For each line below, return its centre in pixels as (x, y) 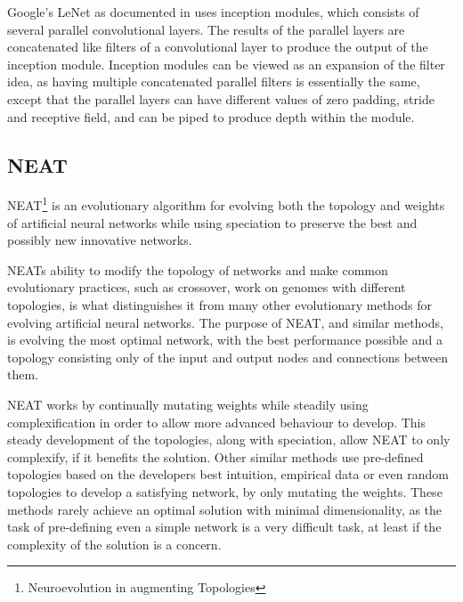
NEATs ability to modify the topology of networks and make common (198, 269)
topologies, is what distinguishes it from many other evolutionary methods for (220, 304)
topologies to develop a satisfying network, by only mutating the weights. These (225, 491)
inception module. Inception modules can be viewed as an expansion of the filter (226, 64)
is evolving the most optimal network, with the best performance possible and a (225, 340)
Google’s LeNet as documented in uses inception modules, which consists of (213, 12)
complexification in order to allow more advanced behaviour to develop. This (217, 422)
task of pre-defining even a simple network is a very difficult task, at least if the (224, 527)
